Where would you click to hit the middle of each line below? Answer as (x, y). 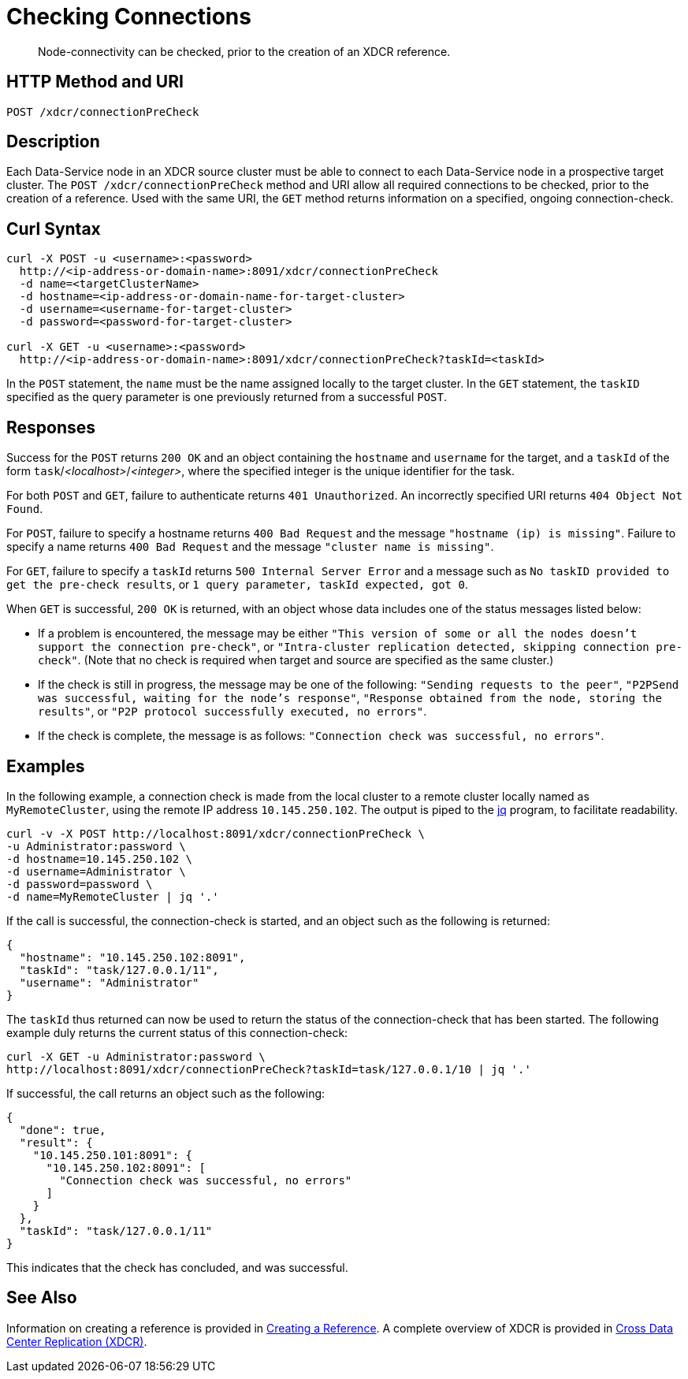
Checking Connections (129, 17)
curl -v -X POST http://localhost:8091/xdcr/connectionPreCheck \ (216, 833)
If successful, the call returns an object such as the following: (166, 1093)
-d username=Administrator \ (96, 871)
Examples (46, 766)
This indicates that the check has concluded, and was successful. (177, 1267)
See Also (42, 1298)
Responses (51, 427)
